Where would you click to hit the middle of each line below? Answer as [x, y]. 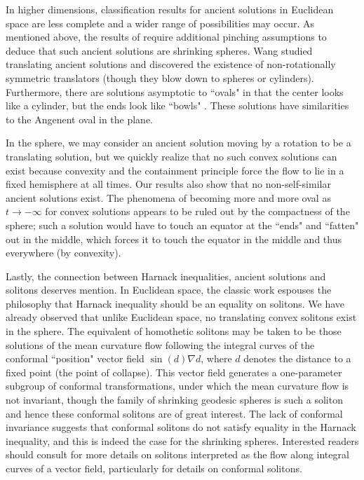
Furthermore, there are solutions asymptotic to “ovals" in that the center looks [175, 91]
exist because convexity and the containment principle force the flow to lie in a [175, 170]
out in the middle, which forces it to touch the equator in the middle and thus [174, 239]
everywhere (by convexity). [63, 253]
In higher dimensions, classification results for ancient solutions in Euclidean [170, 9]
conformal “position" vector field [75, 358]
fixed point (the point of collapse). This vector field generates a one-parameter [174, 372]
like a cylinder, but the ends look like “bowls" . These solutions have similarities [177, 105]
